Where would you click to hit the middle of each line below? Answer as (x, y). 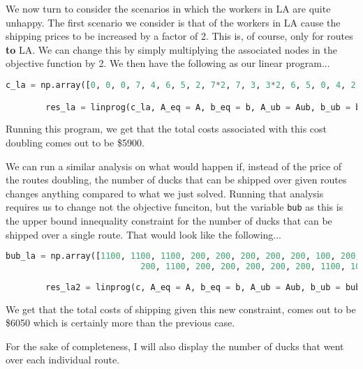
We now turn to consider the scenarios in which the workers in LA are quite (168, 8)
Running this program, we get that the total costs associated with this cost (166, 129)
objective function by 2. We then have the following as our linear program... (168, 63)
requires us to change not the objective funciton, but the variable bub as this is (175, 207)
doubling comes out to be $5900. (75, 142)
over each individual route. (63, 360)
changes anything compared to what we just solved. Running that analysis (165, 193)
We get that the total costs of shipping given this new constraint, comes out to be (181, 309)
